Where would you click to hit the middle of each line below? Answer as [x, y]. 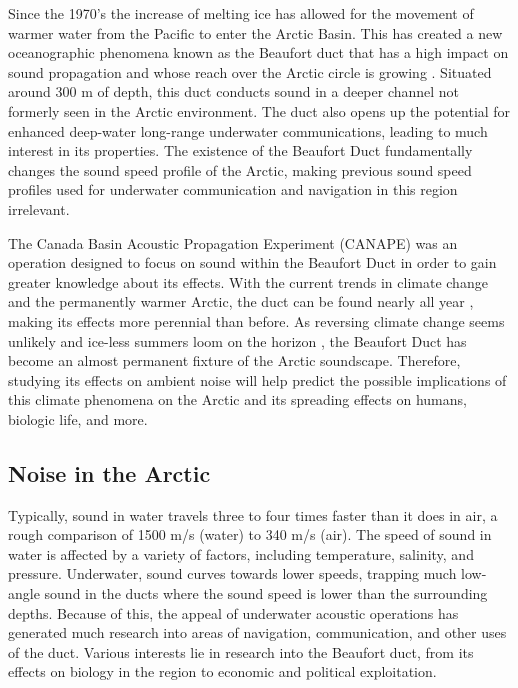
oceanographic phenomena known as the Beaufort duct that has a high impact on [258, 52]
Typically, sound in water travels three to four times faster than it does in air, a [253, 514]
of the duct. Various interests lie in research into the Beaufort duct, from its [241, 651]
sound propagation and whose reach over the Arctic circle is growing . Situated [250, 71]
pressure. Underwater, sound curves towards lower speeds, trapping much [232, 573]
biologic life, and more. [78, 418]
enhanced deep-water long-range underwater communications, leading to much [248, 130]
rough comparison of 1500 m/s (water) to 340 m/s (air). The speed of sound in [250, 534]
